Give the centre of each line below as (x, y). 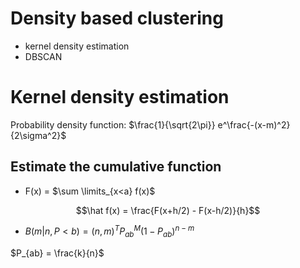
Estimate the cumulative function (116, 167)
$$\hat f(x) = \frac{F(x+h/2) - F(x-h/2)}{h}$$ (168, 210)
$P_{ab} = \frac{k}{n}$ (57, 253)
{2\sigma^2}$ (38, 135)
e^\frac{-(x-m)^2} (254, 124)
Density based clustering (117, 18)
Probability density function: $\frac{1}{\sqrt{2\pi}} (113, 124)
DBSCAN (43, 56)
